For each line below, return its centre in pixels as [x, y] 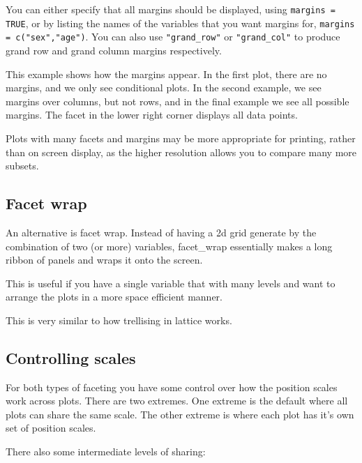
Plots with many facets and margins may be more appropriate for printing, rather [181, 138]
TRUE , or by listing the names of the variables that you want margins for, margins [180, 23]
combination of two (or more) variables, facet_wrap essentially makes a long [169, 246]
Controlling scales [71, 357]
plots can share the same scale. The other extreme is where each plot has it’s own [180, 414]
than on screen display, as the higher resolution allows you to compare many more [181, 152]
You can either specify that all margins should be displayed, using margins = [171, 9]
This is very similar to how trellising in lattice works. [119, 320]
